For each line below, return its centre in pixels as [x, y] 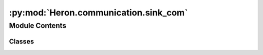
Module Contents [38, 26]
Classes [21, 41]
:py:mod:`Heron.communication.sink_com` [98, 13]
